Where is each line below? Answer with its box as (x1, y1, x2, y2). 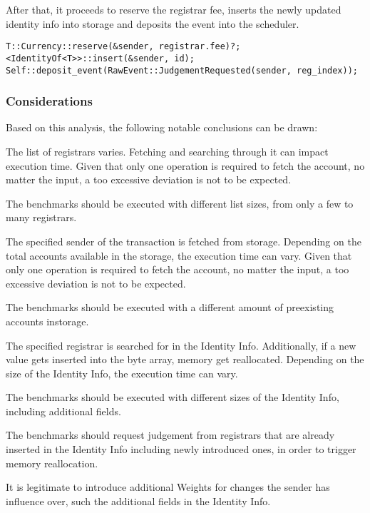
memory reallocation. (6, 455, 98, 470)
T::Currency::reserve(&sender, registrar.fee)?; (6, 41, 241, 52)
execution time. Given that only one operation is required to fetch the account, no (6, 158, 365, 173)
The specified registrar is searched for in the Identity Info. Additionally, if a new (6, 337, 356, 352)
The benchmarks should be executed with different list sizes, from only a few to (6, 195, 354, 210)
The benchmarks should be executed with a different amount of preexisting (6, 300, 334, 315)
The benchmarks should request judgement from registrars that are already (6, 427, 335, 442)
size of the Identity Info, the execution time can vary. (6, 365, 238, 380)
